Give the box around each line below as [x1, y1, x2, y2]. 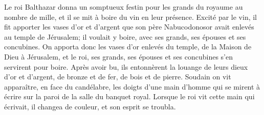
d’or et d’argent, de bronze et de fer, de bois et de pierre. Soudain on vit [4, 71, 231, 82]
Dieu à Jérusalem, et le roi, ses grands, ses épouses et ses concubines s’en [4, 51, 233, 62]
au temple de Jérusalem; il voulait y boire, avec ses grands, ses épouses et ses [4, 31, 246, 42]
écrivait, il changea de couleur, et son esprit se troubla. [4, 101, 176, 111]
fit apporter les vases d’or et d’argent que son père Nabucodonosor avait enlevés [4, 21, 254, 32]
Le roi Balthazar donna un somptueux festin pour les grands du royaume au [4, 2, 243, 12]
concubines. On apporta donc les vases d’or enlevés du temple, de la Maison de [4, 41, 252, 52]
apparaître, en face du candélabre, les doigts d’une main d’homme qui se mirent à [4, 81, 260, 92]
